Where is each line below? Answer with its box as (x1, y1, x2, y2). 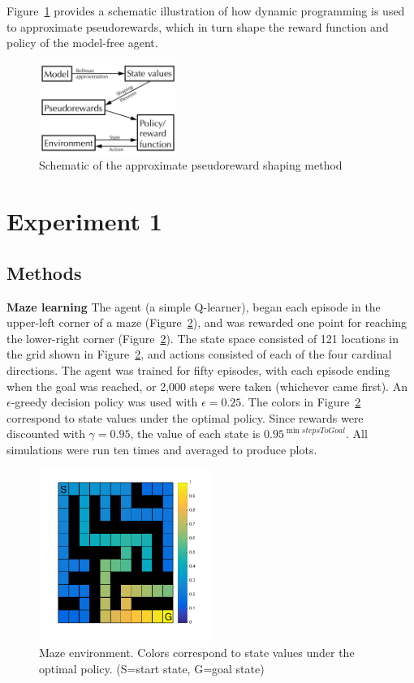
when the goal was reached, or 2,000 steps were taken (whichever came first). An (6, 377, 408, 394)
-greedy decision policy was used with (11, 393, 198, 410)
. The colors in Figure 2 (241, 393, 361, 410)
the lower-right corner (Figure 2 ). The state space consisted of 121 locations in (6, 329, 399, 346)
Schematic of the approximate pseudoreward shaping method (39, 157, 343, 174)
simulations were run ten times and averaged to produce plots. (6, 440, 317, 457)
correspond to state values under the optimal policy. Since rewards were (6, 409, 364, 426)
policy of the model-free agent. (6, 34, 158, 51)
